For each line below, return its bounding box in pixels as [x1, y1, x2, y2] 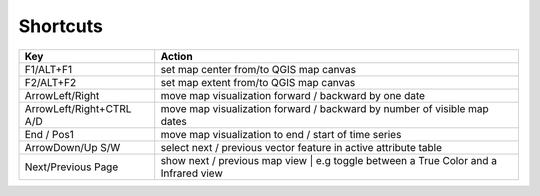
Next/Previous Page [24, 160, 119, 174]
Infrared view [160, 166, 224, 180]
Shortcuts [18, 15, 104, 37]
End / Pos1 [24, 127, 75, 141]
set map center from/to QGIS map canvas [160, 62, 357, 76]
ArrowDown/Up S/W [24, 140, 121, 154]
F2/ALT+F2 [24, 75, 77, 89]
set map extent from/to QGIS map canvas [160, 75, 356, 89]
